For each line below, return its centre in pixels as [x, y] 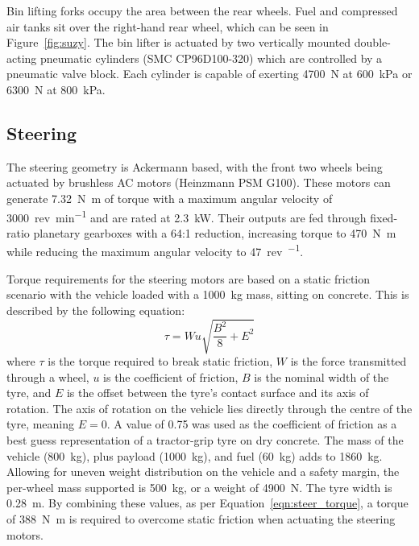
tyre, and [29, 393]
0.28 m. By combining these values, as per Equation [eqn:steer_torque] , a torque [207, 503]
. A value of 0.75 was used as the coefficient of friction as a [252, 424]
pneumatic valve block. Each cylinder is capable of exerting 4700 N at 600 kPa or [209, 74]
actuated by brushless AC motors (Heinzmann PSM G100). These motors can [199, 182]
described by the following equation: [96, 310]
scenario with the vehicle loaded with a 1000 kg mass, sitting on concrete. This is [208, 294]
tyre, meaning [41, 424]
